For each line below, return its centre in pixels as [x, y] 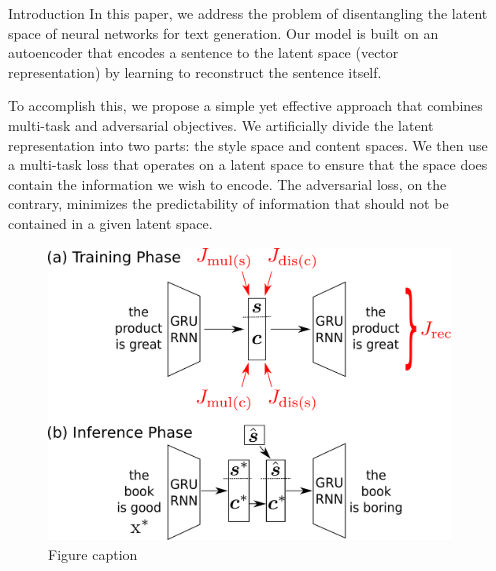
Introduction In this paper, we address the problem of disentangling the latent [248, 13]
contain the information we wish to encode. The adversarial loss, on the [227, 183]
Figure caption [93, 553]
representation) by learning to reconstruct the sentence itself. [195, 71]
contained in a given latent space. [110, 222]
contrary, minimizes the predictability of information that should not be [228, 203]
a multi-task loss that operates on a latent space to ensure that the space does [248, 164]
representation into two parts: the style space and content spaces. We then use [248, 144]
